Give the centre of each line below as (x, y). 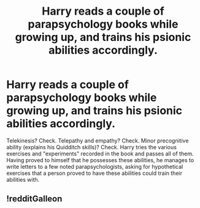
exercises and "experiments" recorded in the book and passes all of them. (100, 154)
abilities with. (23, 179)
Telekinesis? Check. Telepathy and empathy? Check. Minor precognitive (98, 140)
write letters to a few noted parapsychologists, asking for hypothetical (95, 166)
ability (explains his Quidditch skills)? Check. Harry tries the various (91, 147)
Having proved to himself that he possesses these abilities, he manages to (100, 160)
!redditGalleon (34, 199)
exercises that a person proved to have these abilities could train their (94, 173)
